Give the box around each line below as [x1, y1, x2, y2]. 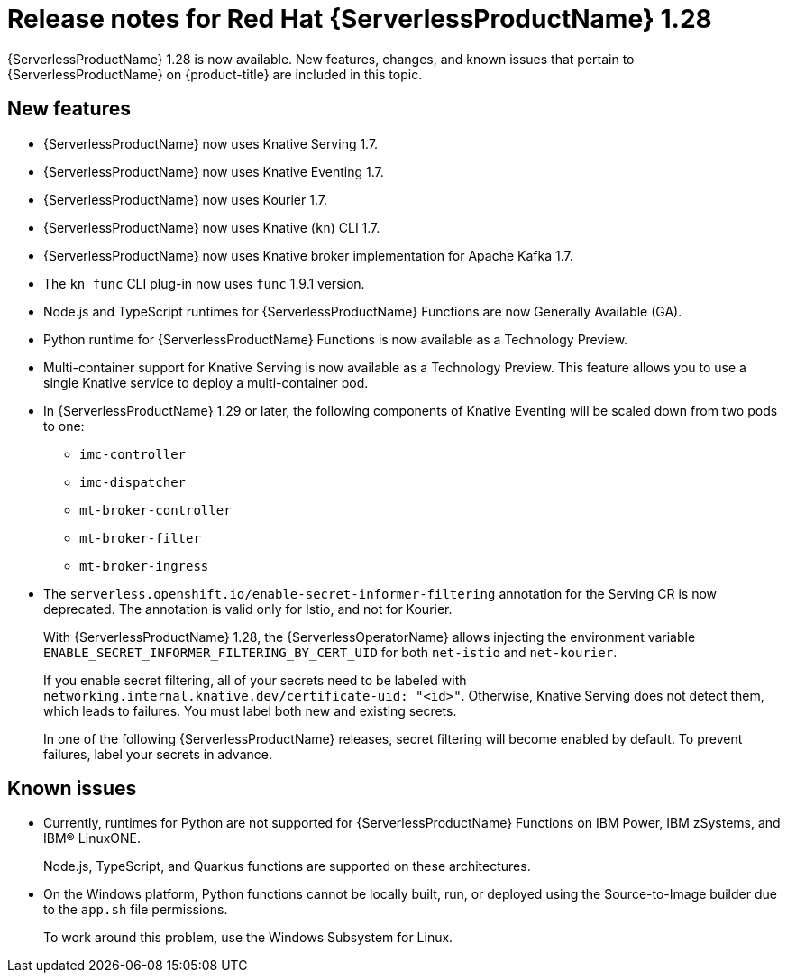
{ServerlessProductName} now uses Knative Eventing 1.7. [43, 163, 384, 179]
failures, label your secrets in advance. [43, 746, 272, 762]
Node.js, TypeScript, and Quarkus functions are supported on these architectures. [43, 858, 531, 875]
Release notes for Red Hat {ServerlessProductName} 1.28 [7, 4, 712, 34]
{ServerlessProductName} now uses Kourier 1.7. [43, 191, 327, 207]
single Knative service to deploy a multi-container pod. [43, 374, 369, 390]
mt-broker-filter [79, 530, 201, 545]
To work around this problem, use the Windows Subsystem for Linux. [43, 930, 453, 946]
